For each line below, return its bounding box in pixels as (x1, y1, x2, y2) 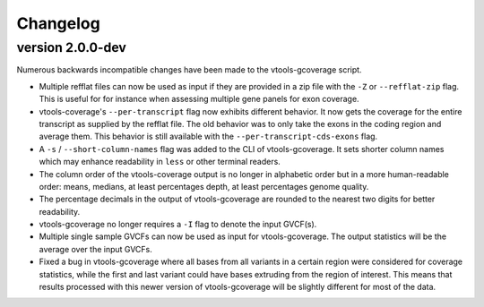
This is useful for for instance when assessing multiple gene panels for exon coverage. (39, 94, 359, 105)
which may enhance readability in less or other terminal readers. (39, 157, 281, 167)
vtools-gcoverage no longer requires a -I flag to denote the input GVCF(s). (39, 219, 317, 230)
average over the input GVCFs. (39, 243, 152, 254)
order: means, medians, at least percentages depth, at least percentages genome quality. (39, 181, 369, 192)
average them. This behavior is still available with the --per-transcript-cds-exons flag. (39, 131, 378, 142)
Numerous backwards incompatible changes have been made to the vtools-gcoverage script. (16, 64, 362, 75)
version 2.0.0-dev (16, 39, 127, 55)
